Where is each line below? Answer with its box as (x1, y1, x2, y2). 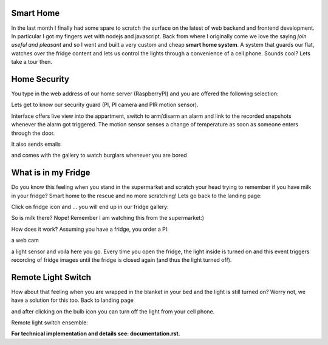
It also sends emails (11, 140, 61, 148)
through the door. (11, 129, 55, 137)
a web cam (11, 237, 39, 244)
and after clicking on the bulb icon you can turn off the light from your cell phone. (11, 307, 215, 315)
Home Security (11, 73, 70, 84)
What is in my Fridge (11, 168, 91, 178)
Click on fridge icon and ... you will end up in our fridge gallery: (11, 203, 169, 211)
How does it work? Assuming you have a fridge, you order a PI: (11, 225, 169, 233)
